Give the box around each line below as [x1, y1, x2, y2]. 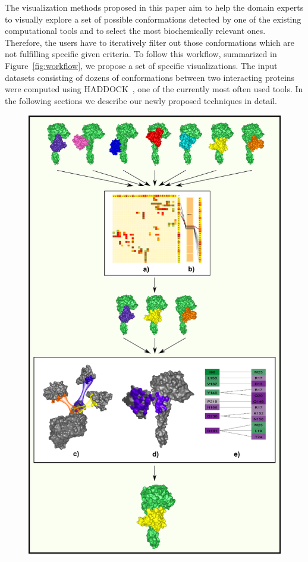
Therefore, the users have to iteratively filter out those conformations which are [5, 36, 295, 48]
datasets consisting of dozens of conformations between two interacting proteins [5, 71, 295, 83]
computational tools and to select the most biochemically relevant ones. [5, 24, 266, 37]
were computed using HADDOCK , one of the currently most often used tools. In [5, 83, 303, 95]
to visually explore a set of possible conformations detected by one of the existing [5, 12, 301, 25]
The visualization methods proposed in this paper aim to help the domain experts [5, 1, 304, 13]
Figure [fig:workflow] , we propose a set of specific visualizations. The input [5, 59, 278, 71]
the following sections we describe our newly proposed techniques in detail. [5, 94, 277, 106]
